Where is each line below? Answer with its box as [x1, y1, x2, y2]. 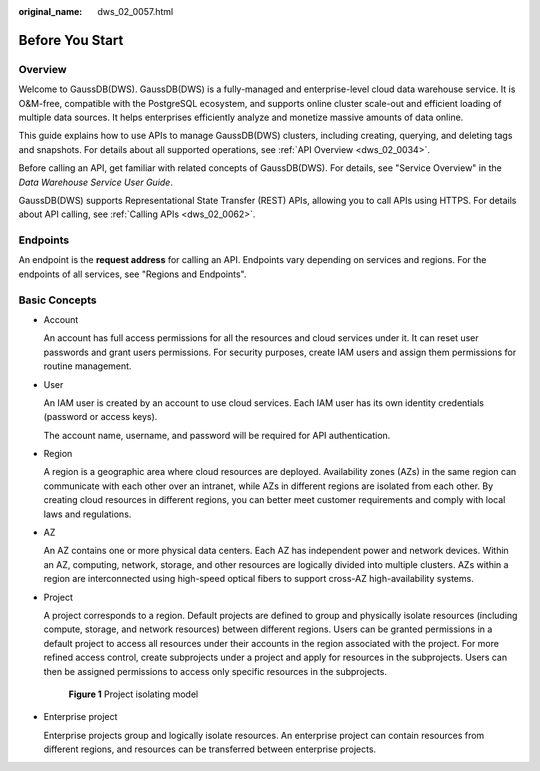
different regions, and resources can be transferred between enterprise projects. [43, 743, 377, 755]
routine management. [43, 360, 132, 372]
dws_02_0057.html [97, 6, 174, 17]
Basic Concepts [18, 293, 97, 307]
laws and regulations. [43, 508, 132, 520]
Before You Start [18, 31, 124, 49]
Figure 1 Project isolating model [68, 688, 199, 700]
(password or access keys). [43, 411, 158, 423]
